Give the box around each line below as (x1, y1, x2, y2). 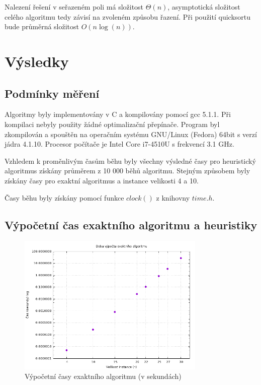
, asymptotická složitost (167, 2, 240, 12)
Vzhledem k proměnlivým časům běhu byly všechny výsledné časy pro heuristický (5, 155, 256, 166)
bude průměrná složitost (5, 21, 79, 32)
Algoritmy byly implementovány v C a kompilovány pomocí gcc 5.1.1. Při (5, 109, 231, 119)
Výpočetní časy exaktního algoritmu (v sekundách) (25, 371, 182, 381)
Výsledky (5, 50, 69, 71)
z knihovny (156, 192, 190, 203)
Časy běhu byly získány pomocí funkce (5, 192, 124, 203)
